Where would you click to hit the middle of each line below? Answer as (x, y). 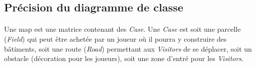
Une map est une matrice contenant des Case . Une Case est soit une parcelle (122, 29)
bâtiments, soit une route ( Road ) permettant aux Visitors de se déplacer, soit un (128, 48)
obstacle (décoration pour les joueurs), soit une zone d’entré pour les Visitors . (124, 58)
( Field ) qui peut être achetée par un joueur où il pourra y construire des (115, 38)
